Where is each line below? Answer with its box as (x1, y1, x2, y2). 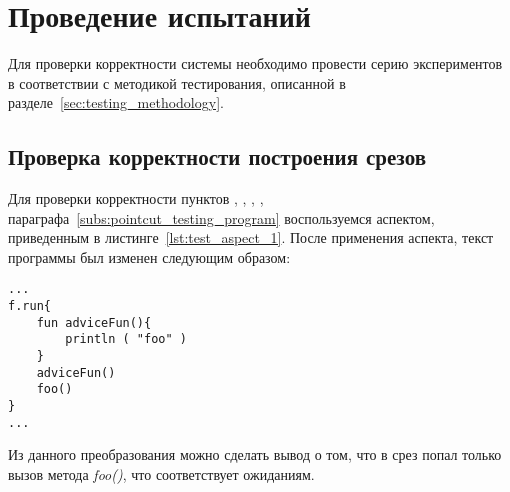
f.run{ (8, 299, 51, 314)
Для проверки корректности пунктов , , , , (8, 188, 264, 209)
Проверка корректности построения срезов (8, 141, 427, 172)
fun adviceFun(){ (36, 315, 152, 330)
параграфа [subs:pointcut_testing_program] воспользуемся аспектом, (8, 207, 435, 228)
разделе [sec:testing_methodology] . (8, 92, 224, 113)
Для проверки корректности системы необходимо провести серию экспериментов (8, 53, 503, 74)
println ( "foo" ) (65, 332, 187, 347)
